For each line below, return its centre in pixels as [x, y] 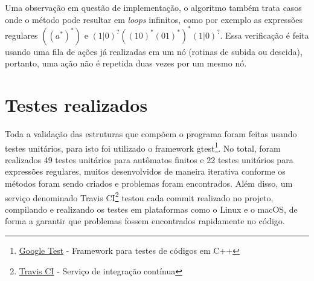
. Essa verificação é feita [264, 35]
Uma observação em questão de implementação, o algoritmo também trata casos [153, 7]
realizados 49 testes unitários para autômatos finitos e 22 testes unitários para [149, 159]
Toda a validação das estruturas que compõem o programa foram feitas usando [151, 134]
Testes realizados [76, 105]
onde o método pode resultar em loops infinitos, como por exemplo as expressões [154, 19]
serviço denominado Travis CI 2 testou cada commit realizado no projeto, [139, 196]
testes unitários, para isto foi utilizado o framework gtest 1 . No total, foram [143, 147]
